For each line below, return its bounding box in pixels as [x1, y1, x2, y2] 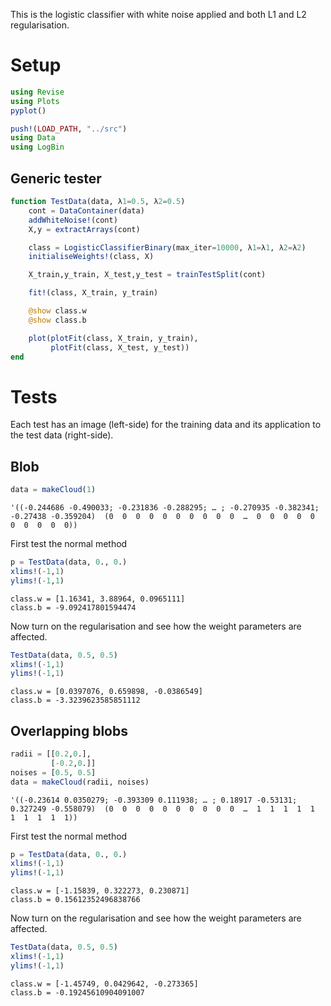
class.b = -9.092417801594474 [10, 602, 137, 613]
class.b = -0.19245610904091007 [10, 987, 145, 998]
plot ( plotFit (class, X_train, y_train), [28, 333, 199, 343]
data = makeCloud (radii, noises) [10, 777, 150, 787]
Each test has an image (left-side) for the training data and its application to [10, 419, 322, 431]
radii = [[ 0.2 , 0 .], [10, 749, 92, 759]
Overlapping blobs [10, 722, 128, 739]
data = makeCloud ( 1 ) [10, 485, 97, 495]
